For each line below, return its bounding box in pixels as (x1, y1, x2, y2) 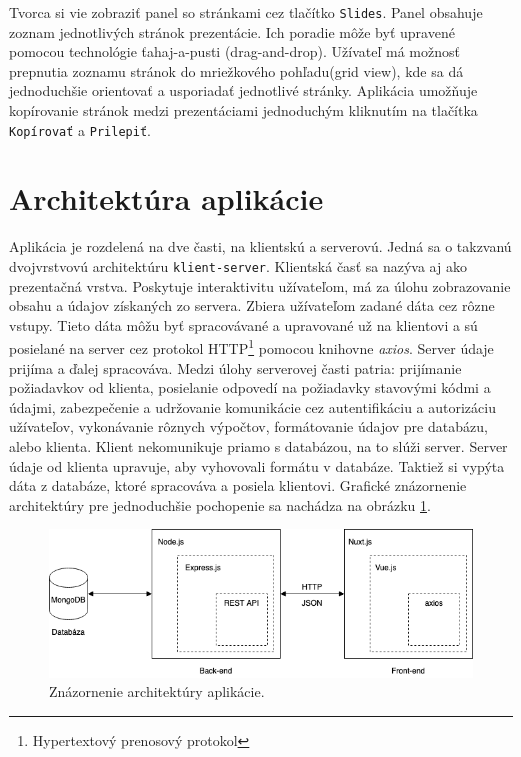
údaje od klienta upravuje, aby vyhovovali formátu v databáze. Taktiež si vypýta (9, 455, 505, 476)
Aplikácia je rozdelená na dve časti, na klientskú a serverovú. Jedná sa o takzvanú (9, 236, 512, 257)
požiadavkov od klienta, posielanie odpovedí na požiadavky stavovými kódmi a (9, 377, 491, 398)
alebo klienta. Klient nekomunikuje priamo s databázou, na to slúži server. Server (9, 436, 508, 457)
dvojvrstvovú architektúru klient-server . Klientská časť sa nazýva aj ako (9, 256, 467, 276)
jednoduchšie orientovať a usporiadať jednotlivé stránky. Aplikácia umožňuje (9, 80, 478, 101)
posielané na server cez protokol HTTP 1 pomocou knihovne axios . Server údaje (9, 335, 494, 359)
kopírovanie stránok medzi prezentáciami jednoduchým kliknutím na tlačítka (9, 100, 478, 121)
